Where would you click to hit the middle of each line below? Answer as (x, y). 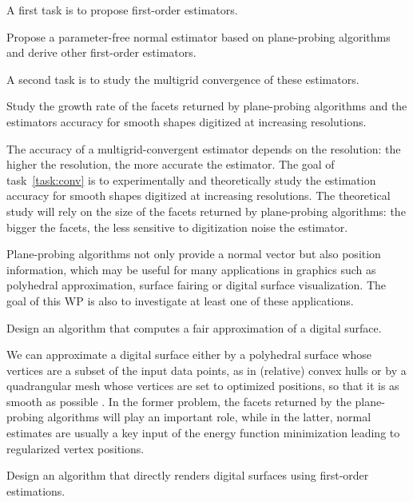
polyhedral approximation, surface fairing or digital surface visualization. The (196, 285)
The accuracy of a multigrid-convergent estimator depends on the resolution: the (204, 148)
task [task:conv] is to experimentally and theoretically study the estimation (191, 179)
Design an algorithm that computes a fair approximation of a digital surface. (194, 327)
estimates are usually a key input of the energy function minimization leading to (203, 433)
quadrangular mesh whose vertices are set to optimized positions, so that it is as (203, 386)
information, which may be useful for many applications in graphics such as (191, 269)
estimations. (36, 490)
